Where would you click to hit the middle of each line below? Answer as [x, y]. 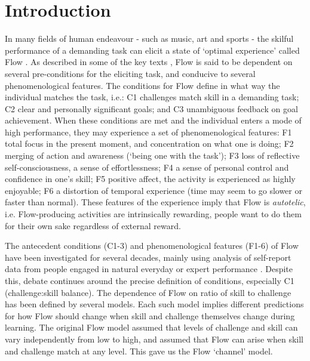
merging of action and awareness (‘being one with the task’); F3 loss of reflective [152, 155]
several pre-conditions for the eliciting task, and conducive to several [130, 73]
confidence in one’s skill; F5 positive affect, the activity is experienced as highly [150, 179]
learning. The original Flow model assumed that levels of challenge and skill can [151, 327]
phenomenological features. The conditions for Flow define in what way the [142, 85]
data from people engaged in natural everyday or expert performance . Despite [149, 269]
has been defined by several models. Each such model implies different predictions [154, 304]
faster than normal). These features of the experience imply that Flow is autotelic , [155, 202]
